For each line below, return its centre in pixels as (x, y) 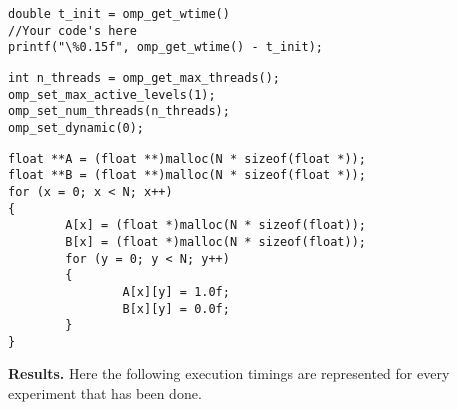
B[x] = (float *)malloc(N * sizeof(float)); (215, 241)
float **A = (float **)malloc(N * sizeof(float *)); (187, 158)
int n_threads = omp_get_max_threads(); (144, 77)
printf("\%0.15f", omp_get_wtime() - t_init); (165, 47)
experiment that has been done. (105, 393)
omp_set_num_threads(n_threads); (119, 111)
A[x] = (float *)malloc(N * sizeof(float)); (215, 225)
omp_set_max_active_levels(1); (112, 94)
